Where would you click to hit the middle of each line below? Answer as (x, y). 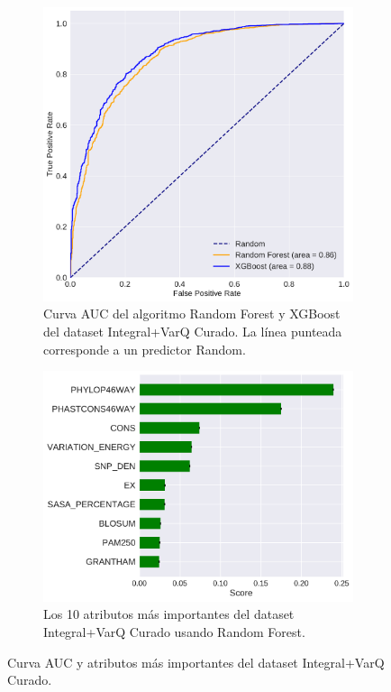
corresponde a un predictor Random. (145, 349)
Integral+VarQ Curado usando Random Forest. (174, 632)
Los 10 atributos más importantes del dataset (169, 614)
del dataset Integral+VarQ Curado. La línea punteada (193, 332)
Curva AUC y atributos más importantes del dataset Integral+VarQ (196, 662)
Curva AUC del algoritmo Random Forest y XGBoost (192, 314)
